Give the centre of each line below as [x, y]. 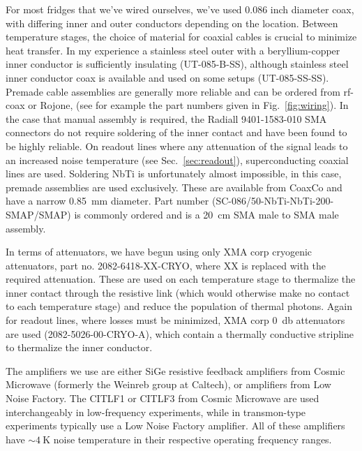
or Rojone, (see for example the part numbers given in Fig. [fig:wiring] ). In [188, 105]
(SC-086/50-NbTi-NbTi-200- [273, 201]
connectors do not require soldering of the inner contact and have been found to [176, 132]
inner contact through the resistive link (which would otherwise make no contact [178, 292]
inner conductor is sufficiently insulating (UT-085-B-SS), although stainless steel [177, 64]
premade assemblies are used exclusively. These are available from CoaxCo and [174, 187]
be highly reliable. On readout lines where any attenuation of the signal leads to [177, 146]
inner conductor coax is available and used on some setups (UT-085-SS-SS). [167, 77]
